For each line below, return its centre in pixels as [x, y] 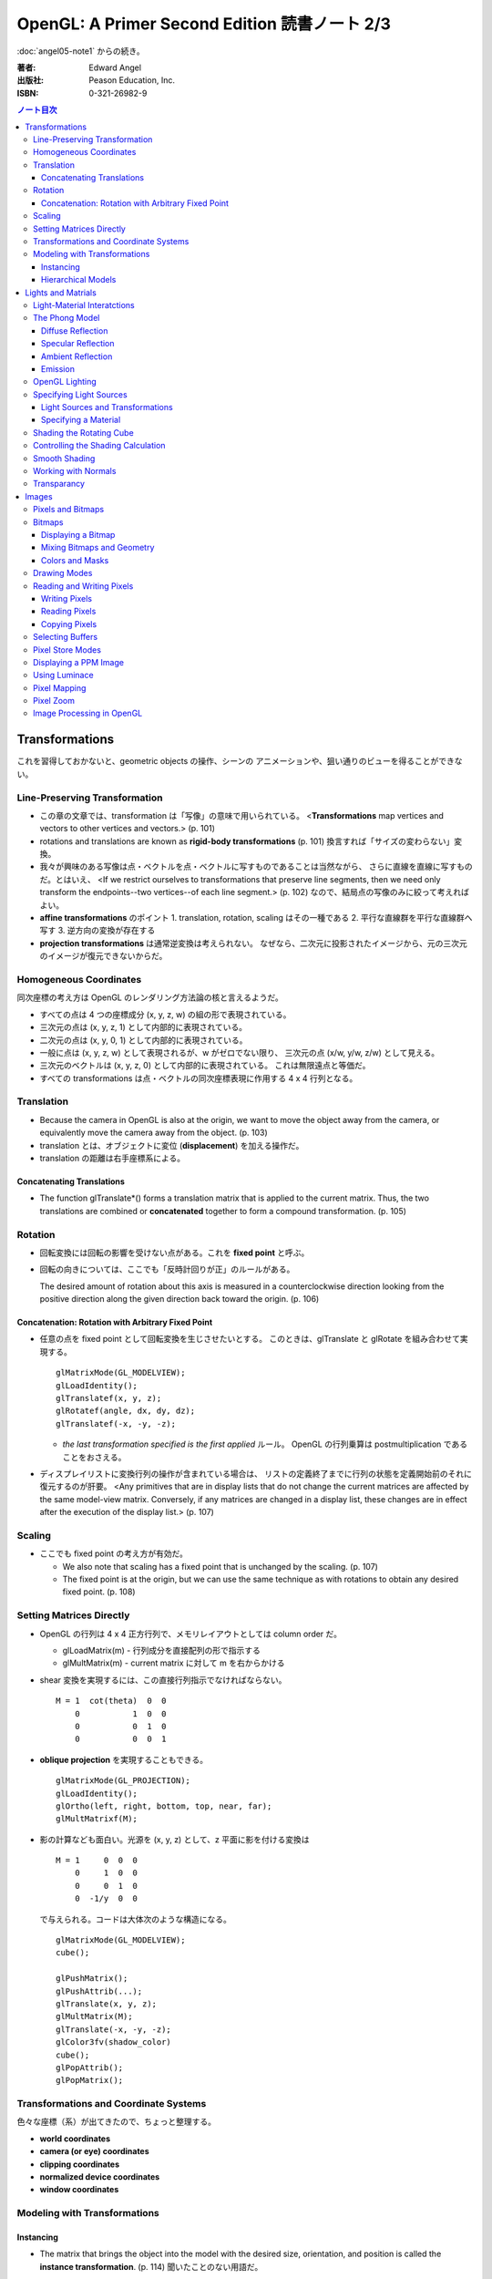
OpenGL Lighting [65, 382]
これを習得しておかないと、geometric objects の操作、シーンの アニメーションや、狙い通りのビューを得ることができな [240, 761]
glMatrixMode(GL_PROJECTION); [123, 1781]
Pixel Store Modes [67, 650]
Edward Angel [115, 67]
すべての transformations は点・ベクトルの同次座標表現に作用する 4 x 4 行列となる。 [199, 1078]
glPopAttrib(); [90, 2068]
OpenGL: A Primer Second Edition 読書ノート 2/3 [204, 24]
